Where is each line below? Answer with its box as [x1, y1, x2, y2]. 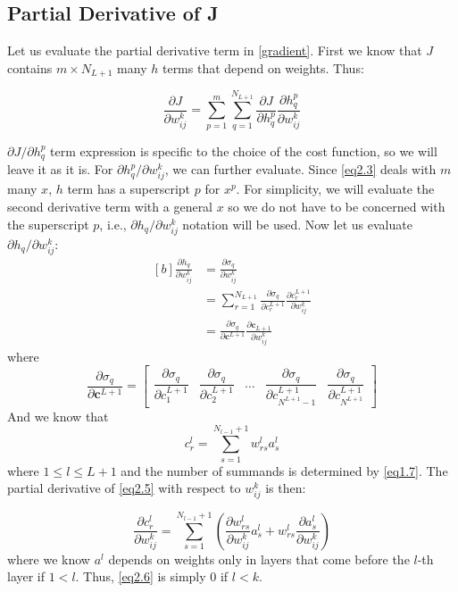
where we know [7, 549, 90, 568]
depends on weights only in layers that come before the [108, 549, 410, 568]
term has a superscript [67, 179, 191, 198]
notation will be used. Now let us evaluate [182, 214, 412, 233]
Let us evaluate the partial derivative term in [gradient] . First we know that [7, 41, 422, 60]
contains [7, 58, 53, 77]
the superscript [7, 214, 89, 233]
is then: [265, 479, 306, 497]
